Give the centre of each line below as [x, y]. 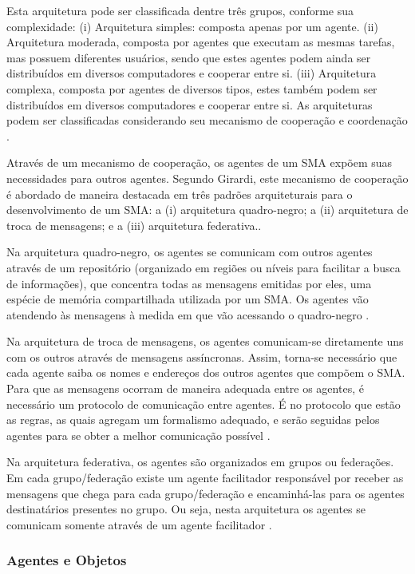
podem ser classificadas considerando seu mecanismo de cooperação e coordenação [207, 120]
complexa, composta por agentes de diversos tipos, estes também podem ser [192, 88]
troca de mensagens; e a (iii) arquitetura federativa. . [134, 225]
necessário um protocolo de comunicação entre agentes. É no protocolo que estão [204, 404]
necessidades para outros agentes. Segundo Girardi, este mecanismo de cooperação [207, 178]
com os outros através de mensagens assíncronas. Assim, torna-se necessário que [202, 356]
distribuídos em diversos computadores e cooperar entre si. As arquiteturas [190, 104]
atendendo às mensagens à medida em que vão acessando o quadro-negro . [188, 314]
